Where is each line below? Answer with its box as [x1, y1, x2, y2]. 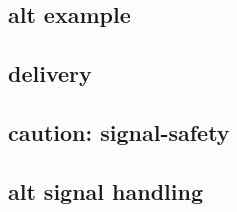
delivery [8, 58, 92, 89]
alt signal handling [8, 175, 203, 206]
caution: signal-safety [8, 116, 230, 147]
